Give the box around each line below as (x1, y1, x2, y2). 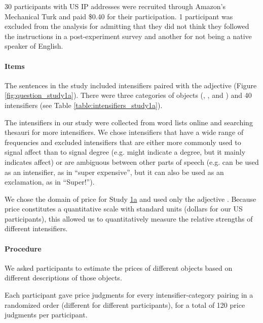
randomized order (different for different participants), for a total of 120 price (5, 299, 245, 310)
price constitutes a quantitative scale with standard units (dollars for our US (5, 203, 243, 214)
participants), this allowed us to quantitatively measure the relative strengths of (5, 213, 253, 224)
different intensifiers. (5, 223, 68, 234)
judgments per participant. (5, 309, 88, 320)
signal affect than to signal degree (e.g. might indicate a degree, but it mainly (5, 147, 246, 157)
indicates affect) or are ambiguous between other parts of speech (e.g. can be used (5, 156, 259, 167)
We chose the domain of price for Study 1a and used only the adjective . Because (5, 193, 256, 204)
